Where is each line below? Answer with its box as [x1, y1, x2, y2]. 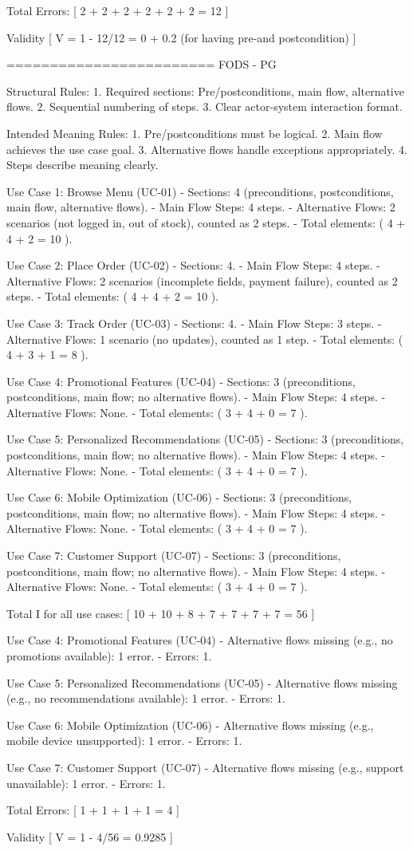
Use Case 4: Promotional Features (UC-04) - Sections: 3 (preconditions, [6, 372, 356, 389]
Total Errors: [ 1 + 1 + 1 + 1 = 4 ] [6, 802, 179, 818]
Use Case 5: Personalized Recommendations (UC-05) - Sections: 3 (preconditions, [6, 431, 404, 447]
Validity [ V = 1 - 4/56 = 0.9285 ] [6, 828, 173, 845]
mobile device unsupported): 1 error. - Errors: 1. [6, 732, 242, 749]
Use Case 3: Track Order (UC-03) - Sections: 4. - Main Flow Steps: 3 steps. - [6, 314, 382, 331]
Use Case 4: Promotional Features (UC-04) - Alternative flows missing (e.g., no [6, 632, 393, 648]
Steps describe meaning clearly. [6, 156, 159, 173]
